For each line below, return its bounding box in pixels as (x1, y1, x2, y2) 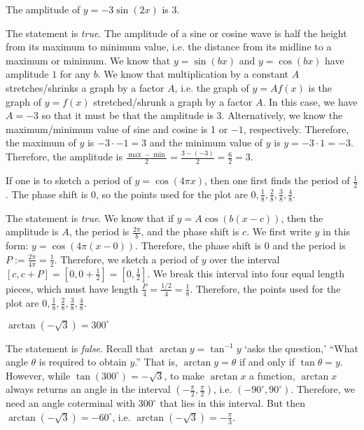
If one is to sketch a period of (6, 173, 132, 188)
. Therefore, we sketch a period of (54, 251, 199, 266)
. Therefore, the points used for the (190, 281, 341, 296)
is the (308, 80, 332, 95)
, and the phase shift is (141, 224, 239, 239)
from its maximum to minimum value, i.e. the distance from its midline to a (6, 39, 332, 54)
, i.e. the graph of (174, 80, 249, 95)
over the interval (209, 251, 280, 266)
